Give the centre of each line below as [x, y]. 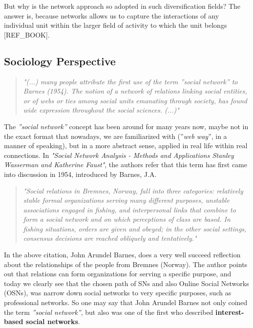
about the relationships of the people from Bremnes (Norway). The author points [126, 264]
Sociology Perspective [60, 61]
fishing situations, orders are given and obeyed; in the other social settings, [135, 228]
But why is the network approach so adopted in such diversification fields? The [122, 6]
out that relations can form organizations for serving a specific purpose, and [118, 274]
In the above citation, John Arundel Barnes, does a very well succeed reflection [122, 255]
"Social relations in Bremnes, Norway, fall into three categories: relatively [133, 190]
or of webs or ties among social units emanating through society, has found [135, 100]
